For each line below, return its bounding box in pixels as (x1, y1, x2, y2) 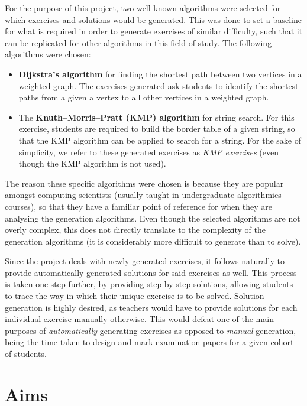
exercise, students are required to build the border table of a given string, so (18, 122, 295, 135)
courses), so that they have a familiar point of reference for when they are (5, 200, 272, 212)
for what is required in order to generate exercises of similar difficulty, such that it (5, 25, 303, 37)
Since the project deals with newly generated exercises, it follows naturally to (5, 255, 285, 267)
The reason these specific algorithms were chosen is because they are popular (5, 177, 284, 189)
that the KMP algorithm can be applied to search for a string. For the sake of (18, 134, 302, 146)
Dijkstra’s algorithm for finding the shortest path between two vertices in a (18, 67, 302, 80)
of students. (5, 347, 47, 360)
